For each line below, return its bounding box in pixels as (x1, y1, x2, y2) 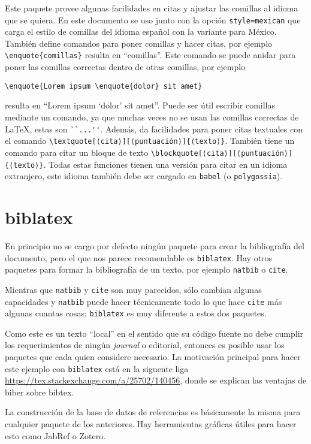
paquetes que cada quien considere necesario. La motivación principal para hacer (5, 351, 301, 363)
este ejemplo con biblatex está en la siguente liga (5, 362, 189, 374)
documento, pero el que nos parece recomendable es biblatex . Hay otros (5, 251, 273, 264)
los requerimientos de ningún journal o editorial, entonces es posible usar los (5, 339, 285, 351)
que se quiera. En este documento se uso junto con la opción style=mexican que (5, 13, 301, 26)
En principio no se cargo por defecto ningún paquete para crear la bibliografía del (5, 239, 304, 252)
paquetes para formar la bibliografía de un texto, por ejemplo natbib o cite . (5, 263, 288, 276)
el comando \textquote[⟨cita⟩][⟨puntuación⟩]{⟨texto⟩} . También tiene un (5, 134, 295, 147)
